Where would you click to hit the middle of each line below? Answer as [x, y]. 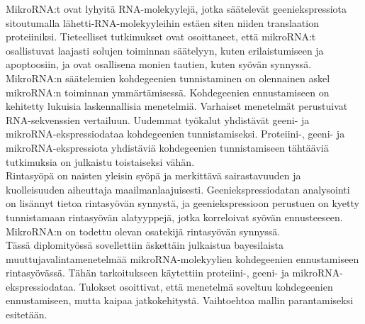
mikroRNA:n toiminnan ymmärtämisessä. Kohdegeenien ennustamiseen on [168, 92]
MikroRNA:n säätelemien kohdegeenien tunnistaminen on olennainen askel [168, 78]
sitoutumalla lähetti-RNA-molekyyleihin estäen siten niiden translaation [162, 22]
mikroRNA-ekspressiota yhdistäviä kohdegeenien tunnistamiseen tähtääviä [167, 147]
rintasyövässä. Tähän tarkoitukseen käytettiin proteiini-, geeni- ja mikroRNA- [174, 273]
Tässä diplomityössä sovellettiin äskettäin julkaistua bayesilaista [145, 245]
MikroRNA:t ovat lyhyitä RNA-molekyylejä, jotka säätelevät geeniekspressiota [176, 9]
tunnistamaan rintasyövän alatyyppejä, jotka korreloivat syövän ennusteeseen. [174, 217]
